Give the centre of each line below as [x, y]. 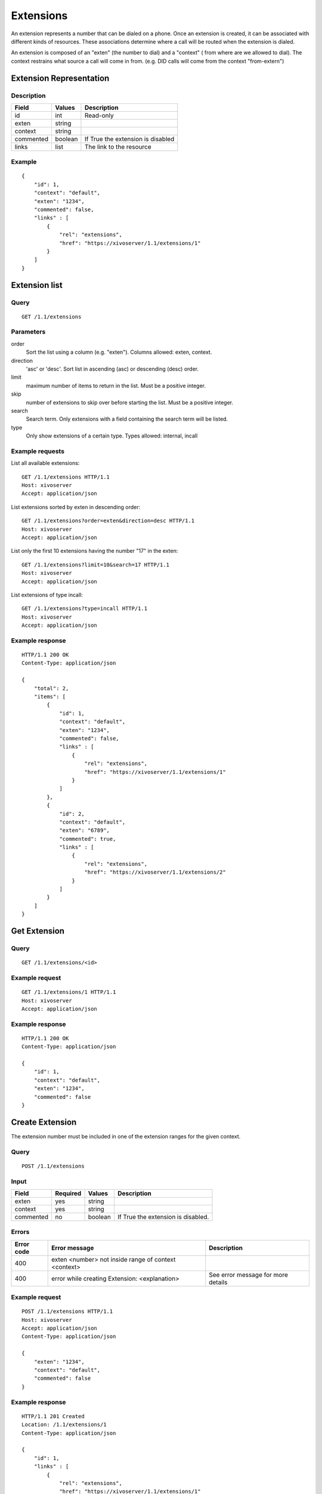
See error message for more [249, 1275]
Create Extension [44, 1122]
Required [68, 1193]
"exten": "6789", [85, 830]
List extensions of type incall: [47, 595]
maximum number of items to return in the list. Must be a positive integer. [116, 385]
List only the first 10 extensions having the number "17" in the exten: [95, 551]
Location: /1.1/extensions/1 [64, 1425]
